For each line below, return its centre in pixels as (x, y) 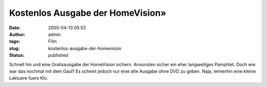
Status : (17, 55)
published (58, 55)
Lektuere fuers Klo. (29, 78)
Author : (17, 34)
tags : (15, 42)
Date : (15, 28)
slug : (14, 48)
